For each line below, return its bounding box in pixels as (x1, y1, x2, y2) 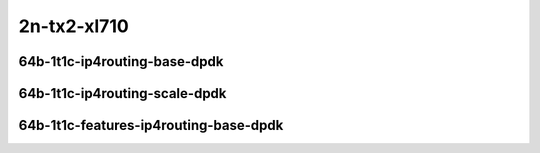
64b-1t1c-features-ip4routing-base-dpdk (18, 117, 284, 134)
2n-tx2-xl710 (18, 15, 129, 37)
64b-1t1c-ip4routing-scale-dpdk (18, 85, 227, 102)
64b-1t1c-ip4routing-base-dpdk (18, 53, 224, 70)
